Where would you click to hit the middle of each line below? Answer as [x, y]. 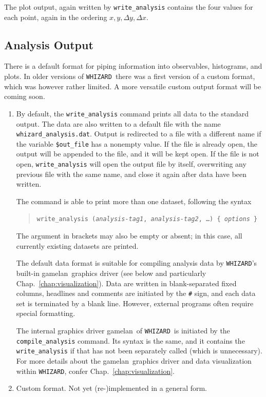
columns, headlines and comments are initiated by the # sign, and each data [136, 293]
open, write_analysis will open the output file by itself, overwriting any [131, 164]
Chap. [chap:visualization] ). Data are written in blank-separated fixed [126, 283]
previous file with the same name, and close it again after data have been [131, 174]
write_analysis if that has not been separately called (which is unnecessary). [139, 351]
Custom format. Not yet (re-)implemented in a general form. [112, 388]
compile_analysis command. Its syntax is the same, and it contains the [130, 340]
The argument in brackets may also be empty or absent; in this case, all [129, 236]
